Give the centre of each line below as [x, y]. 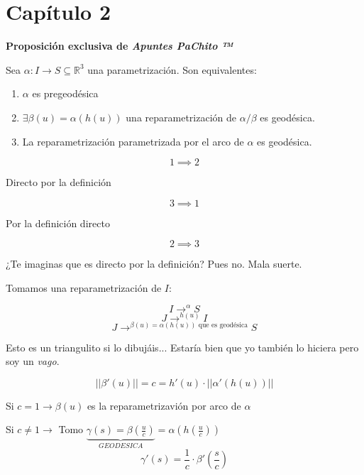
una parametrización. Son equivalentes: [172, 69]
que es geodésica [223, 325]
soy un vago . [33, 361]
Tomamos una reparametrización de [84, 287]
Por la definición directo [58, 223]
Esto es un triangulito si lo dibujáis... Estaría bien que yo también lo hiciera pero [182, 347]
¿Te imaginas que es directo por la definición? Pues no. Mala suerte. [154, 264]
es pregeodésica [65, 93]
